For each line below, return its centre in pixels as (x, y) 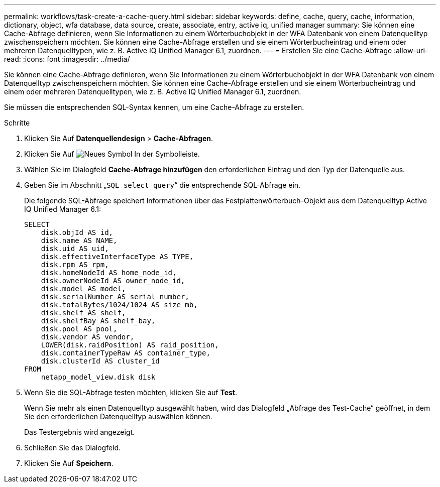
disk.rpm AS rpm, (75, 265)
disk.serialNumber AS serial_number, (115, 297)
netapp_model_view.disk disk (98, 377)
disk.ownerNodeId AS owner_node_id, (113, 281)
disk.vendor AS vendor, (88, 337)
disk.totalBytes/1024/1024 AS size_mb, (119, 305)
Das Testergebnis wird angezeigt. (80, 432)
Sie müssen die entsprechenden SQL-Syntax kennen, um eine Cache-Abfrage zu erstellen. (154, 107)
